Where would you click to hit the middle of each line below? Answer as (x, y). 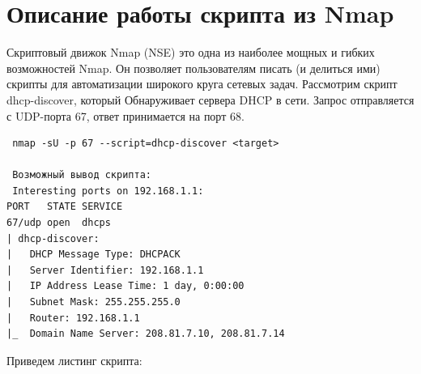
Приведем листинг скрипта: (74, 360)
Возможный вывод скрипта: (82, 175)
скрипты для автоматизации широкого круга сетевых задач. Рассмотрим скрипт (202, 84)
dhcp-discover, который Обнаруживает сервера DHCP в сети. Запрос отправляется (210, 99)
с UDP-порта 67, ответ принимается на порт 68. (125, 115)
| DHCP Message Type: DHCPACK (94, 255)
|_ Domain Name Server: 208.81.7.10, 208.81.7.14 (146, 334)
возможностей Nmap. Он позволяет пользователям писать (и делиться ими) (193, 68)
